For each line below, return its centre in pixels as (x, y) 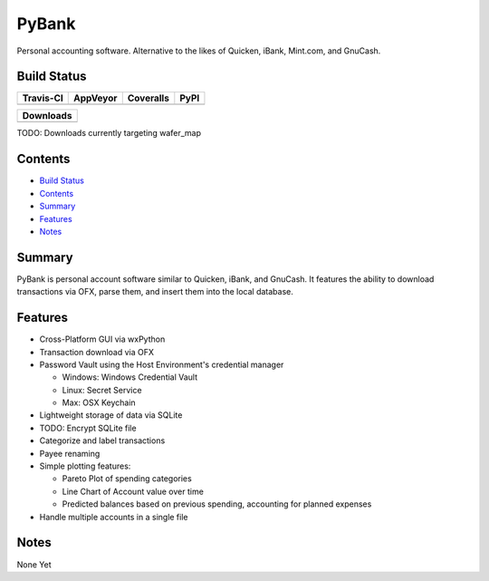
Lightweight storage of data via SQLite (111, 415)
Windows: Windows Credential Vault (130, 377)
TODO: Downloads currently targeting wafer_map (109, 133)
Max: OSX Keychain (99, 402)
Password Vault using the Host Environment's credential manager (162, 364)
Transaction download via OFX (96, 352)
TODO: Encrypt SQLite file (88, 428)
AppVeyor (96, 98)
